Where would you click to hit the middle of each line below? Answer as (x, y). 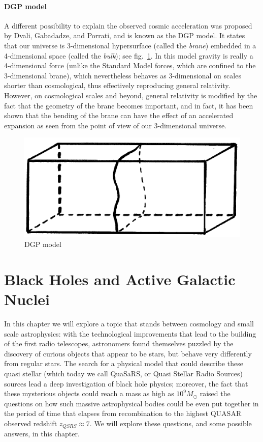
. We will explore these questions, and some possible (171, 423)
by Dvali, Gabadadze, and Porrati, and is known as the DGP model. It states (125, 35)
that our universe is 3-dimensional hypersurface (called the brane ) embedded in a (130, 45)
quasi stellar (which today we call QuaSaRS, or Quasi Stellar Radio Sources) (123, 373)
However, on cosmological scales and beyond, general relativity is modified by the (131, 95)
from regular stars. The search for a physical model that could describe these (124, 363)
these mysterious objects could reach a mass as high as (89, 393)
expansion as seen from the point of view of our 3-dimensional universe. (116, 125)
